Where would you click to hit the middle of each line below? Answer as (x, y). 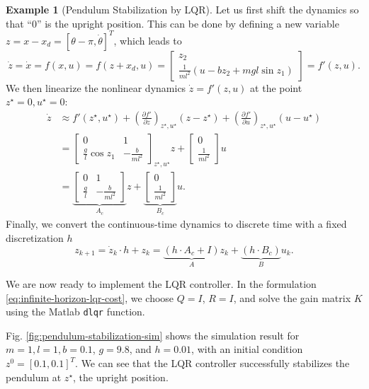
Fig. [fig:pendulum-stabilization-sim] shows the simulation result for (153, 335)
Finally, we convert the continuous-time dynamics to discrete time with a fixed (176, 224)
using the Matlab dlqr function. (75, 312)
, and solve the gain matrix (292, 297)
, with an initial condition (247, 349)
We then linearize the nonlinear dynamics (96, 87)
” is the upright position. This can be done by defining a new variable (188, 23)
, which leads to (148, 40)
